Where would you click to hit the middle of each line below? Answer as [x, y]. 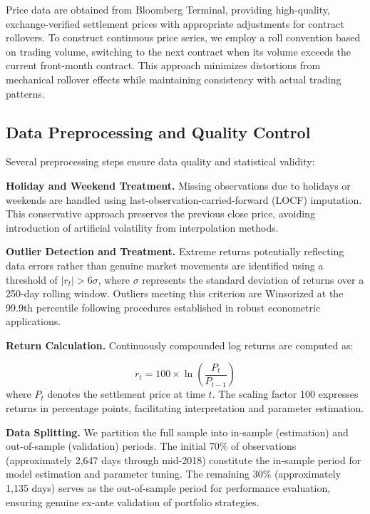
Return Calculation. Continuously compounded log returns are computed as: [180, 345]
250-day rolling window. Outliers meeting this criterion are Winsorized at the [175, 293]
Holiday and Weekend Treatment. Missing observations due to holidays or [178, 185]
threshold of [32, 279]
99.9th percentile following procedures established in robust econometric [163, 307]
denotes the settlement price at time [126, 394]
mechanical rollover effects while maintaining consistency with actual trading [174, 79]
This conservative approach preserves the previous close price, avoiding [160, 214]
